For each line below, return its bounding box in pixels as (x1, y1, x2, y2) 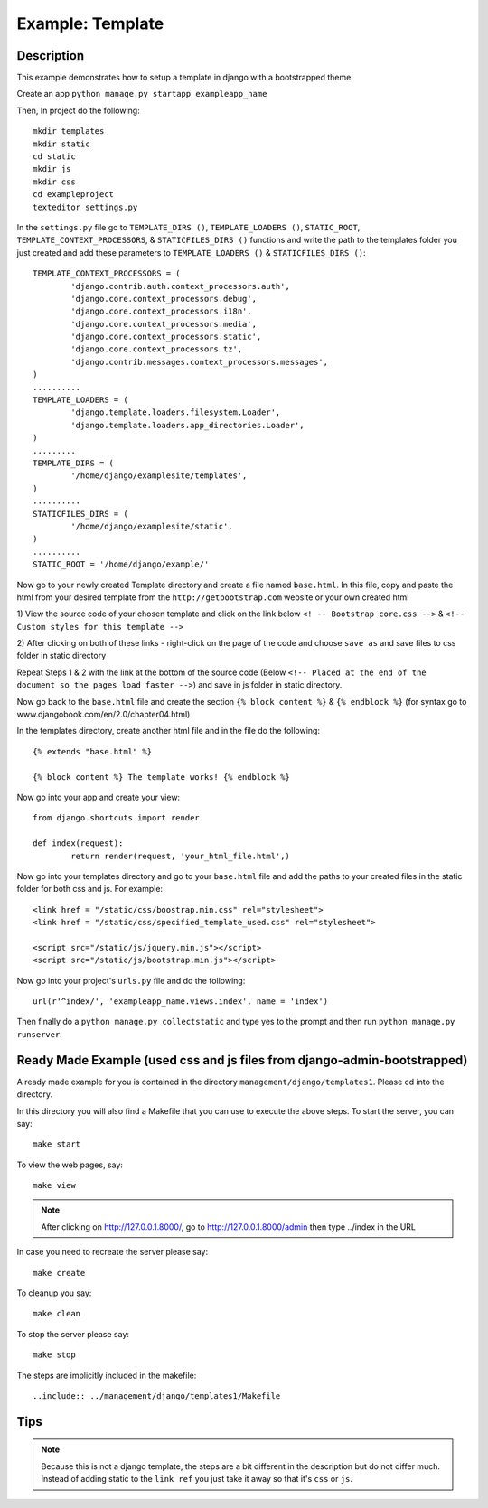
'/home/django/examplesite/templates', (70, 471, 248, 481)
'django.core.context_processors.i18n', (70, 306, 252, 316)
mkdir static (33, 138, 90, 149)
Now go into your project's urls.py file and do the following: (16, 975, 246, 986)
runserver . (16, 1028, 62, 1039)
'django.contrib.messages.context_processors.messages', (70, 357, 329, 367)
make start (33, 1139, 81, 1149)
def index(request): (33, 838, 124, 848)
